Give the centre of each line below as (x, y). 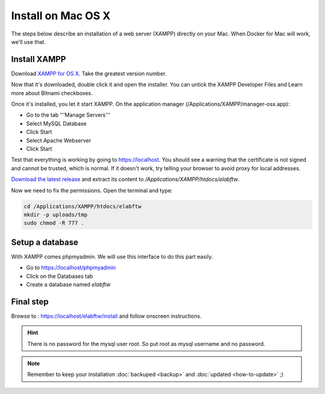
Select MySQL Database (56, 123)
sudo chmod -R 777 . (54, 223)
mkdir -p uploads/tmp (56, 214)
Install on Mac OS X (61, 16)
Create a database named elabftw (68, 284)
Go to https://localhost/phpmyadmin (71, 268)
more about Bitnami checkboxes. (52, 93)
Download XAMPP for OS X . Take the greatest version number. (89, 73)
